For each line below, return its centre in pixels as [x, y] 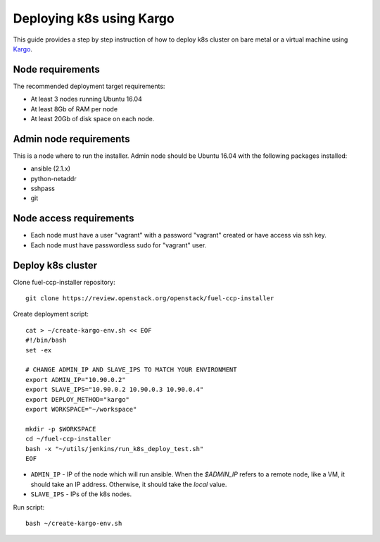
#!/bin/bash [46, 340]
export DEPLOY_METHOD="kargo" [78, 399]
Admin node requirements [71, 138]
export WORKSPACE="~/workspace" [81, 409]
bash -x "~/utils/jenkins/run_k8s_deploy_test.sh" [115, 449]
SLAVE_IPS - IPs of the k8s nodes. [81, 494]
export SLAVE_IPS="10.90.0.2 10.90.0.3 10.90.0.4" [115, 390]
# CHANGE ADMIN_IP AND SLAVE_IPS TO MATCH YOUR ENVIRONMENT [131, 370]
